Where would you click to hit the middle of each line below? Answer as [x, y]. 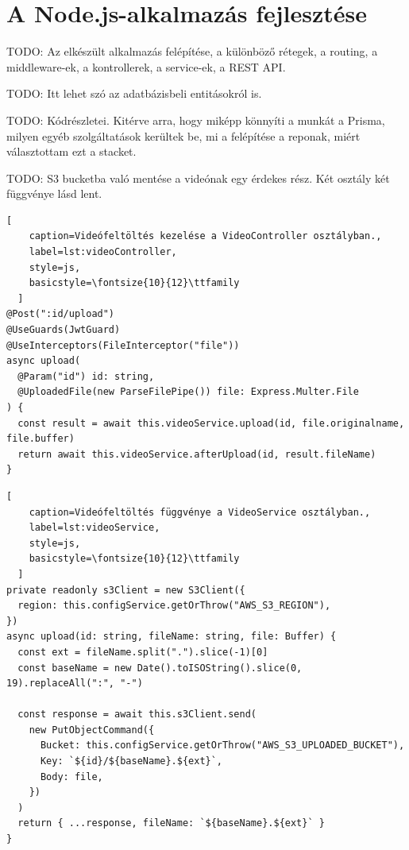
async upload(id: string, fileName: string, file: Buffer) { [172, 637]
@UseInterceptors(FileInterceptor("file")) [123, 345]
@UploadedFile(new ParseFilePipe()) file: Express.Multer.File [188, 392]
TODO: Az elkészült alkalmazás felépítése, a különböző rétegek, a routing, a [192, 51]
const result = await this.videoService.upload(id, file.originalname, [211, 423]
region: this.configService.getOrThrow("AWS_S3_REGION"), [174, 606]
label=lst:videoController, [103, 252]
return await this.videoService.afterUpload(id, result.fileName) [197, 454]
